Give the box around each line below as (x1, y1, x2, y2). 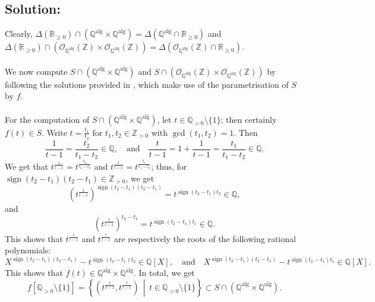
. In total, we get (133, 266, 195, 279)
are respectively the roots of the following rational (114, 232, 296, 244)
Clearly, (5, 27, 33, 40)
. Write (42, 126, 67, 138)
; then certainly (220, 113, 277, 125)
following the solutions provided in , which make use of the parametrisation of (5, 78, 289, 90)
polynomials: (5, 244, 51, 256)
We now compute (5, 65, 68, 77)
